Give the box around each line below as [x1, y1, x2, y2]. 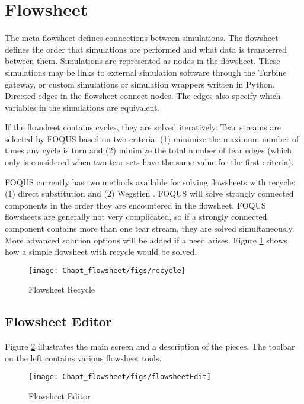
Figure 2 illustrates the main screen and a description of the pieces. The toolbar [5, 340, 295, 352]
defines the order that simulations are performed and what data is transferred [5, 43, 287, 55]
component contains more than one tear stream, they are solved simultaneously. [5, 222, 295, 235]
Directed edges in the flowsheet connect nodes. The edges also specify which [5, 89, 281, 102]
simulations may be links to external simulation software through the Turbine [5, 66, 287, 78]
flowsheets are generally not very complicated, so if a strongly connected [5, 210, 267, 223]
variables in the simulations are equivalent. [5, 101, 160, 113]
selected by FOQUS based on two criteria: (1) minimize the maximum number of [5, 132, 299, 145]
